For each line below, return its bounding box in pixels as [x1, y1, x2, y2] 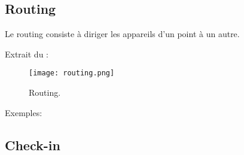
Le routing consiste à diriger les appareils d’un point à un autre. [5, 28, 240, 40]
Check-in [5, 135, 60, 154]
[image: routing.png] [29, 69, 115, 78]
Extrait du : [5, 47, 48, 60]
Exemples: [5, 106, 42, 118]
